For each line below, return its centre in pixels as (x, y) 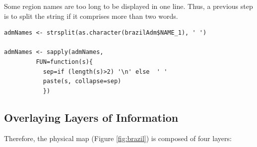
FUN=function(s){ (64, 62)
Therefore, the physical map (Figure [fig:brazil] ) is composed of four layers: (118, 138)
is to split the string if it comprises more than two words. (91, 16)
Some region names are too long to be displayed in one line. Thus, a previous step (128, 6)
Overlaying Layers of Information (91, 117)
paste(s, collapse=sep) (82, 81)
